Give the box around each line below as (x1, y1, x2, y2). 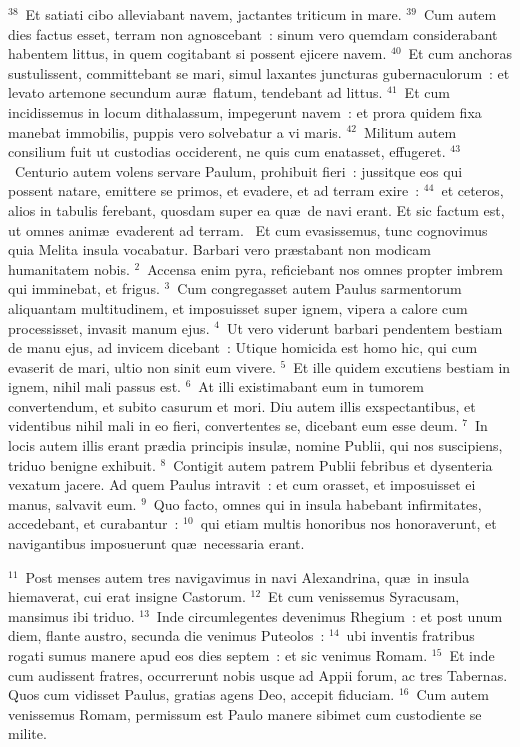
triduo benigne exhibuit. (8, 454, 156, 475)
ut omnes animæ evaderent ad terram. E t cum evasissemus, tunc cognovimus (8, 219, 488, 240)
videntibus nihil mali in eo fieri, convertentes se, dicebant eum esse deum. (8, 415, 458, 436)
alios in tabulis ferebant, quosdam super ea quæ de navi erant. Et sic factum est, (8, 199, 505, 220)
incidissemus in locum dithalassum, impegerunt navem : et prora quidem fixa (8, 101, 482, 122)
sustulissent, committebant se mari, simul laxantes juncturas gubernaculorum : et (8, 62, 510, 83)
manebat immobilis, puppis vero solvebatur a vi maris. (8, 121, 342, 142)
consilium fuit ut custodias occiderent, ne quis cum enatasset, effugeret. (8, 141, 446, 162)
